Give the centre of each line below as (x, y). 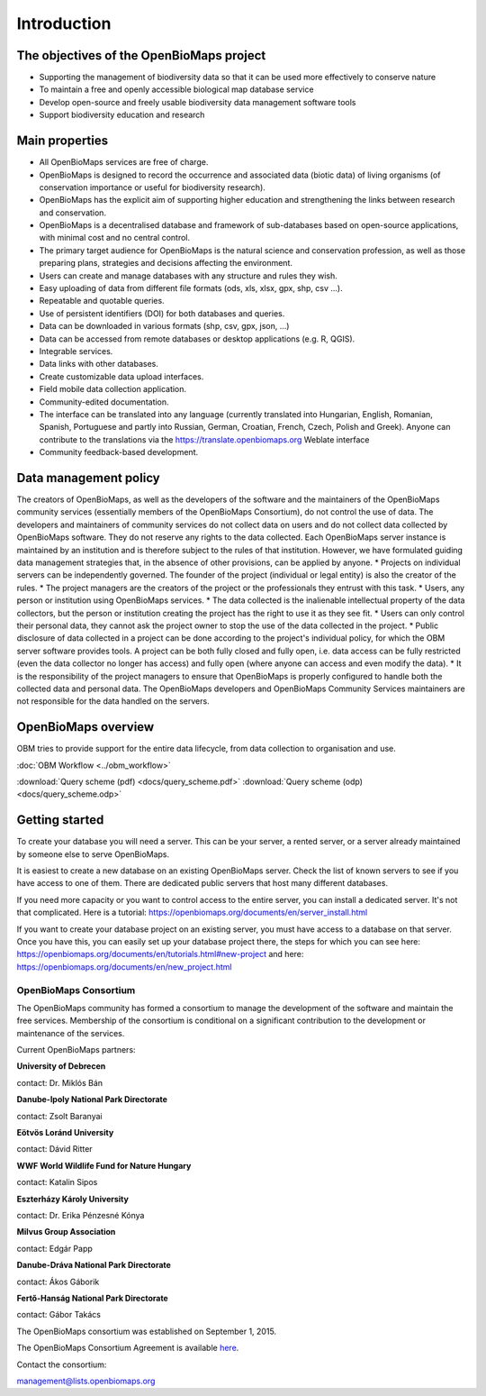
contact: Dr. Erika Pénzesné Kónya (81, 1215)
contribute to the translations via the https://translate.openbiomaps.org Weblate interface (204, 439)
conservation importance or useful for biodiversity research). (152, 187)
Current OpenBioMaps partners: (76, 1050)
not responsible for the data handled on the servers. (113, 701)
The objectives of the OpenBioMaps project (141, 55)
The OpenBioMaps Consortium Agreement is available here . (128, 1348)
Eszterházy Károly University (73, 1199)
